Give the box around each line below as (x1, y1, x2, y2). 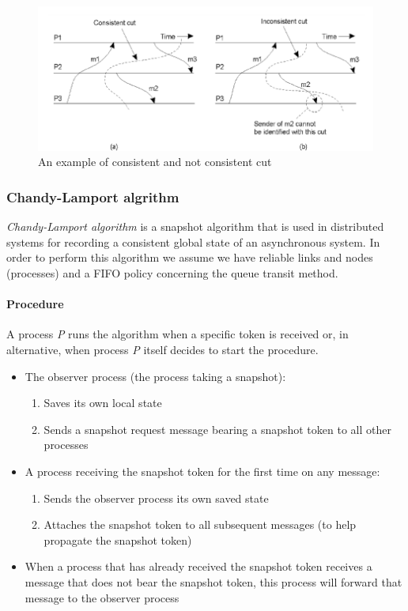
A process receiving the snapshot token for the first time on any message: (25, 462, 380, 479)
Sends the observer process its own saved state (43, 489, 269, 506)
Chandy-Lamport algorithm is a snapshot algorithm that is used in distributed (6, 218, 384, 235)
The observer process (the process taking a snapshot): (25, 368, 286, 384)
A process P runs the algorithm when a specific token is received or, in (6, 326, 349, 342)
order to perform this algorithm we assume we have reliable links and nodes (6, 249, 373, 266)
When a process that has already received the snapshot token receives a (25, 558, 372, 575)
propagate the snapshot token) (43, 531, 192, 548)
